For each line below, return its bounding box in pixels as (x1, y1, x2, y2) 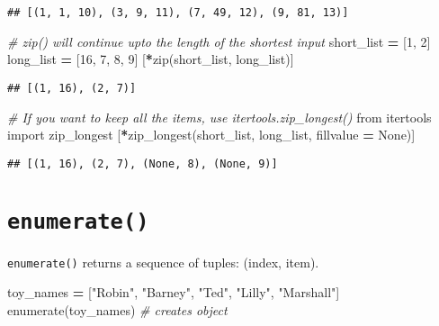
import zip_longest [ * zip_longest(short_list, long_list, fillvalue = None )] (7, 125, 416, 144)
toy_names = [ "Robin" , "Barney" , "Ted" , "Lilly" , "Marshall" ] (7, 283, 340, 302)
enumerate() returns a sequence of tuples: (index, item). (7, 252, 319, 271)
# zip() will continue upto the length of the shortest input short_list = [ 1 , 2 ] (7, 32, 431, 50)
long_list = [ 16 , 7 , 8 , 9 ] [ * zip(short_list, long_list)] (7, 50, 294, 68)
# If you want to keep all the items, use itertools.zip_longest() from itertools (7, 107, 432, 126)
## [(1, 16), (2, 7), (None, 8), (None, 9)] (7, 157, 278, 170)
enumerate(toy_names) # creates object (7, 300, 228, 319)
